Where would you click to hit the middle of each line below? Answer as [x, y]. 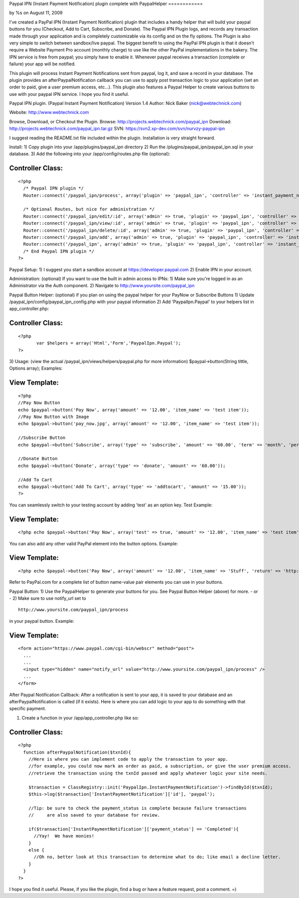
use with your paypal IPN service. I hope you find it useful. [69, 94]
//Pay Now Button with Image [54, 417]
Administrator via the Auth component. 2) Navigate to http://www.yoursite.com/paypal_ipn [102, 286]
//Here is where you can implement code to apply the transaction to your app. [128, 759]
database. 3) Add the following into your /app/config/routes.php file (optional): [90, 154]
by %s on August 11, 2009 [36, 13]
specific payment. [28, 709]
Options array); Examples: [36, 368]
